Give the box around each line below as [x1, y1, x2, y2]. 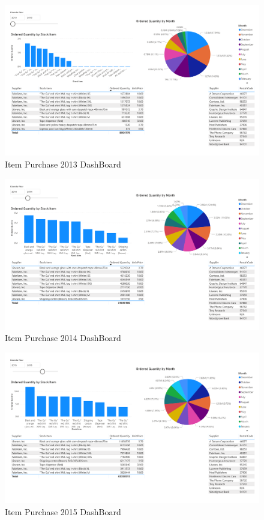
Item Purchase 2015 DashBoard [5, 505, 121, 518]
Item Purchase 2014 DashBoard [5, 331, 121, 344]
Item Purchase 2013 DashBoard [5, 157, 121, 170]
